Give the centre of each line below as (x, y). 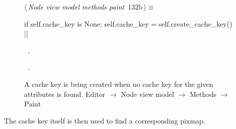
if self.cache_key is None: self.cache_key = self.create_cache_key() (128, 23)
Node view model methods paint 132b (85, 7)
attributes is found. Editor (65, 94)
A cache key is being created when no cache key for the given (119, 84)
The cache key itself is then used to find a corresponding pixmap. (105, 120)
